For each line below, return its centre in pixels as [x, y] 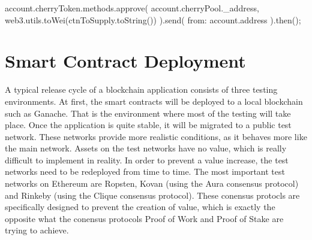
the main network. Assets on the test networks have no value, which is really [146, 148]
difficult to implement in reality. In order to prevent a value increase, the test [147, 160]
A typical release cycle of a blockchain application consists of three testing [141, 89]
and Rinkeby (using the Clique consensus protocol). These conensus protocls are [152, 195]
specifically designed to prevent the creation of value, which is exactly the [140, 207]
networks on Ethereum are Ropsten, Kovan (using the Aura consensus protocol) [152, 183]
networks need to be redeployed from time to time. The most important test [145, 171]
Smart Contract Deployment [125, 61]
